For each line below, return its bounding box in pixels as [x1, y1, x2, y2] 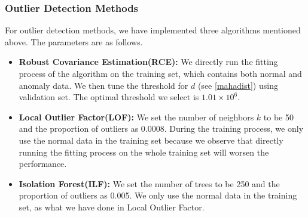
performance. [19, 157, 67, 170]
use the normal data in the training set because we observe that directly [19, 134, 283, 146]
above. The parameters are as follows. [5, 35, 143, 48]
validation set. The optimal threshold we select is [19, 91, 199, 103]
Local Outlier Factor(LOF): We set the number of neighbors [19, 110, 254, 123]
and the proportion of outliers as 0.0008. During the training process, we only [19, 122, 304, 135]
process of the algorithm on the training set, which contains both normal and [19, 67, 302, 79]
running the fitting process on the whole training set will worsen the [19, 145, 269, 158]
